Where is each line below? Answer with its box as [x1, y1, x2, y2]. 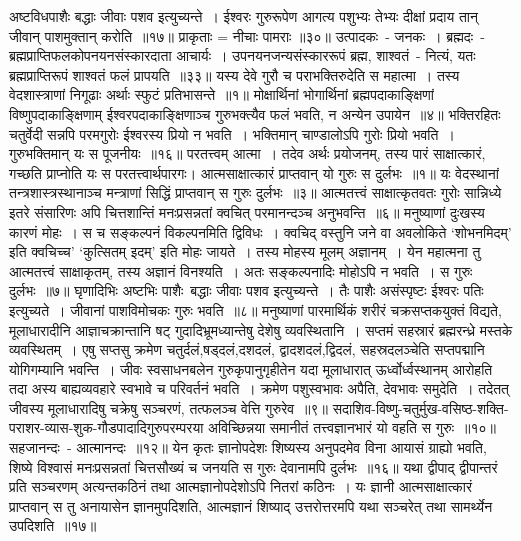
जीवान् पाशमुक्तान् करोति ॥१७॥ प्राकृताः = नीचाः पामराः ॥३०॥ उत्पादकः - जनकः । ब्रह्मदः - [9, 25, 485, 46]
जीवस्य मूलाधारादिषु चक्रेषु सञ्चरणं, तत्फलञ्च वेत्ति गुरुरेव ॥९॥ [9, 397, 329, 418]
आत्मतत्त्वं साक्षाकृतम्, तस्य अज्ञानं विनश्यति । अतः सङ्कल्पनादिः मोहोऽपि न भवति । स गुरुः [9, 260, 473, 281]
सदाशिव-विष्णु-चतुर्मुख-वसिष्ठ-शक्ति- [332, 397, 509, 418]
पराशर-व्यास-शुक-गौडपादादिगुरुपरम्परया [9, 417, 204, 438]
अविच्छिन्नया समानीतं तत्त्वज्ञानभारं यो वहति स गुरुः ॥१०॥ [208, 417, 497, 438]
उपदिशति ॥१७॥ [9, 515, 97, 536]
